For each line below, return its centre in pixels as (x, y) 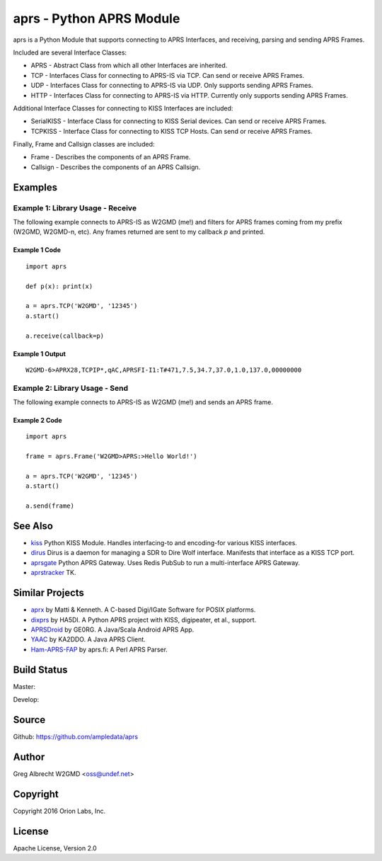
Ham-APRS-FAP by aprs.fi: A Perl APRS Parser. (99, 649)
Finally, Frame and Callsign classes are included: (84, 144)
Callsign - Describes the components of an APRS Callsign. (116, 167)
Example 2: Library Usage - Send (71, 388)
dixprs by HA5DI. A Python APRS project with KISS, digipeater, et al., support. (144, 620)
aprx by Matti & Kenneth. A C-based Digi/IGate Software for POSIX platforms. (143, 610)
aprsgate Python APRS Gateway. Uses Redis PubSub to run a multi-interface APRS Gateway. (166, 562)
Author (29, 757)
